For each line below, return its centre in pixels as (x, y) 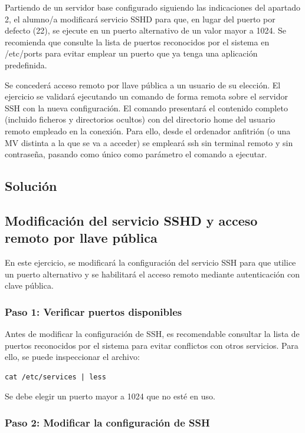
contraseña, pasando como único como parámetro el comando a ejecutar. (136, 154)
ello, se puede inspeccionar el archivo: (72, 357)
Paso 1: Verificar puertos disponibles (94, 311)
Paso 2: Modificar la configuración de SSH (107, 422)
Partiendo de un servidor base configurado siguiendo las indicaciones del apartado (152, 7)
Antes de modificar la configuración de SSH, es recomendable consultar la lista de (152, 334)
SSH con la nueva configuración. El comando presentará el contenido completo (146, 108)
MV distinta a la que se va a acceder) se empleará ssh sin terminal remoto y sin (149, 142)
